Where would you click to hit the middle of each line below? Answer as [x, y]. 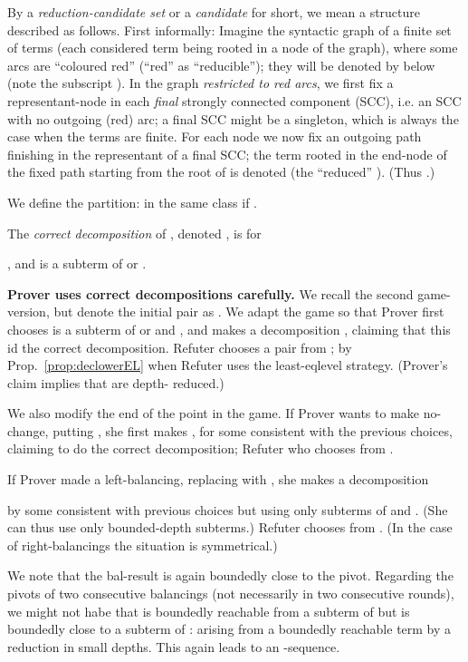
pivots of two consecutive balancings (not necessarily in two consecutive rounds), [231, 594]
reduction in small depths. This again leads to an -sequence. [174, 646]
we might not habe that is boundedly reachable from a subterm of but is [209, 611]
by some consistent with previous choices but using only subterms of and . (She [228, 509]
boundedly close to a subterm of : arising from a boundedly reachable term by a [229, 629]
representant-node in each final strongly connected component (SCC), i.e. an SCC [234, 100]
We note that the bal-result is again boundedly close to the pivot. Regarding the [230, 575]
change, [28, 430]
